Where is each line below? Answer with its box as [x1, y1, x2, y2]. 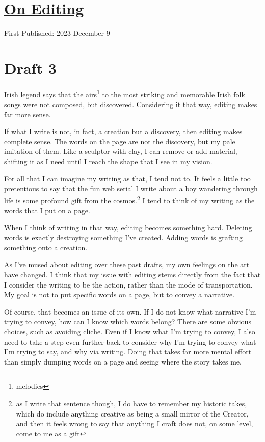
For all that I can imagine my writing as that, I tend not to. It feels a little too [4, 173, 251, 184]
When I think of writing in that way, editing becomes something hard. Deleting [4, 222, 252, 232]
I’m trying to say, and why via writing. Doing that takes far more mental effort [4, 346, 252, 357]
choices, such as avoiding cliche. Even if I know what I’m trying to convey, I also [4, 326, 255, 337]
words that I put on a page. [4, 205, 90, 216]
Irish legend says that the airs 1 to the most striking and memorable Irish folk [4, 87, 245, 99]
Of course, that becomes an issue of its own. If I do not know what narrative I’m [4, 306, 256, 317]
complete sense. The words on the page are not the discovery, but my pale [4, 136, 235, 146]
